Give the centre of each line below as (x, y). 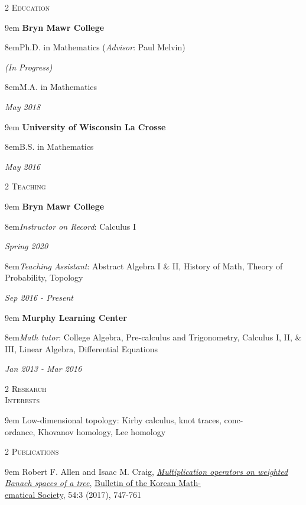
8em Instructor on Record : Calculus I (71, 226)
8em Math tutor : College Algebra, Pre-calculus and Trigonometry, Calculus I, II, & (153, 337)
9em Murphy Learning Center (66, 317)
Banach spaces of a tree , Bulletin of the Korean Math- (103, 483)
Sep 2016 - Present (39, 297)
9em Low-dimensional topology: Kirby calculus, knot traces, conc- (124, 420)
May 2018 (23, 106)
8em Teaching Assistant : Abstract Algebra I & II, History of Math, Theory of (144, 266)
